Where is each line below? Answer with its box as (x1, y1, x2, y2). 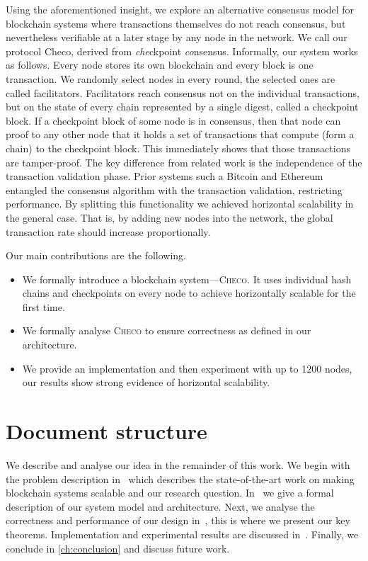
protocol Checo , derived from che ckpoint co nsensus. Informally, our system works (6, 43, 358, 58)
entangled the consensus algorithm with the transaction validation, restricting (6, 182, 343, 197)
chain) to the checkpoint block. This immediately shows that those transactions (6, 140, 350, 155)
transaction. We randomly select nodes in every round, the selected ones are (6, 71, 335, 86)
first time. (22, 299, 65, 314)
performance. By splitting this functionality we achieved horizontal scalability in (6, 196, 354, 211)
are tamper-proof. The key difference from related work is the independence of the (6, 154, 362, 169)
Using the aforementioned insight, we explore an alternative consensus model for (6, 2, 355, 16)
